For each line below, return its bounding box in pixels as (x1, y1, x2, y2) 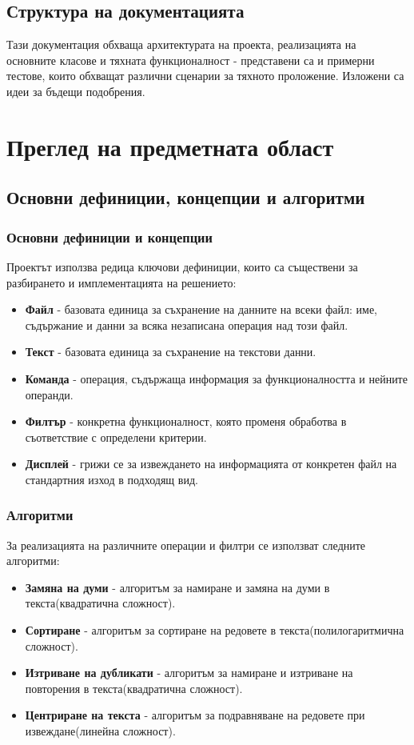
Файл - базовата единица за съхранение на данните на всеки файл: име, (25, 301, 378, 318)
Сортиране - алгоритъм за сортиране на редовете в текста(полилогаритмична (25, 622, 404, 639)
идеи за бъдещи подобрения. (6, 82, 145, 99)
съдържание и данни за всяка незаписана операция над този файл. (25, 316, 348, 333)
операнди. (25, 386, 74, 403)
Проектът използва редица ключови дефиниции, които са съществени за (6, 258, 358, 274)
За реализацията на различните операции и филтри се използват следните (6, 536, 366, 553)
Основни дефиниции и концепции (6, 226, 213, 246)
